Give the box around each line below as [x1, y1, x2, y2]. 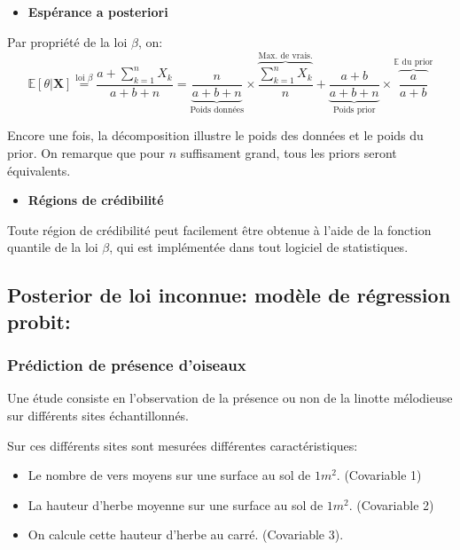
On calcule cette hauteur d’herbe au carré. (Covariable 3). [27, 525, 344, 544]
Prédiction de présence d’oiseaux [7, 354, 246, 376]
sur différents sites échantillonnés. [7, 405, 190, 424]
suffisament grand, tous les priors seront [180, 143, 397, 161]
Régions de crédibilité [27, 191, 164, 209]
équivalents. [7, 161, 71, 179]
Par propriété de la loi [7, 32, 128, 51]
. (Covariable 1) [336, 466, 422, 484]
